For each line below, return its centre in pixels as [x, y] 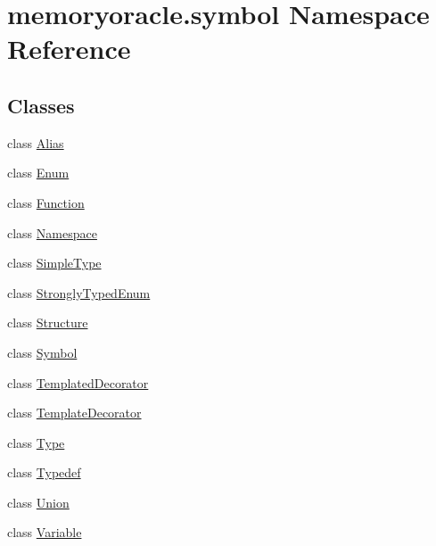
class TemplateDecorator [74, 413]
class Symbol [42, 352]
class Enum [38, 173]
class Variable [45, 532]
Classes [41, 105]
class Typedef [44, 472]
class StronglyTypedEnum [79, 292]
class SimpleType [54, 263]
